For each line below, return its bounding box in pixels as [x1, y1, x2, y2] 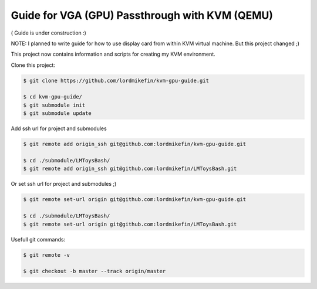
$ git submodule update [23, 110, 92, 117]
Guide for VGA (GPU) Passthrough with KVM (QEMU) [11, 9, 273, 22]
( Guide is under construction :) [11, 29, 86, 36]
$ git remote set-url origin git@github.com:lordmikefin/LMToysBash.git [23, 220, 237, 227]
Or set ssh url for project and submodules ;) [11, 181, 117, 188]
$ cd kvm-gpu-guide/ [23, 94, 82, 100]
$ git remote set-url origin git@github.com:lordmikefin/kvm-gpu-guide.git [23, 196, 247, 203]
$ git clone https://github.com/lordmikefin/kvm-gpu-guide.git [23, 77, 210, 84]
